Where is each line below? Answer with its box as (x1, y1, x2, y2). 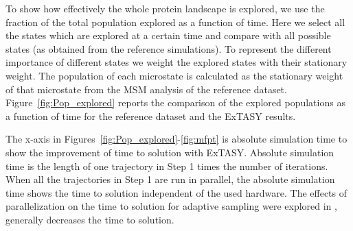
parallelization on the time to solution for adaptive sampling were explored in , (5, 199, 337, 213)
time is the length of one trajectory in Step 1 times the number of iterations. (5, 158, 328, 173)
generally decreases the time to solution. (5, 212, 174, 226)
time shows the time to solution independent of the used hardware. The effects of (5, 185, 348, 199)
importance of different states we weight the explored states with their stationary (5, 55, 348, 69)
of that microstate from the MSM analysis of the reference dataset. (5, 82, 287, 96)
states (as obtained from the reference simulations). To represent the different (5, 41, 332, 56)
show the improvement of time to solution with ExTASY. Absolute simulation (5, 145, 334, 159)
